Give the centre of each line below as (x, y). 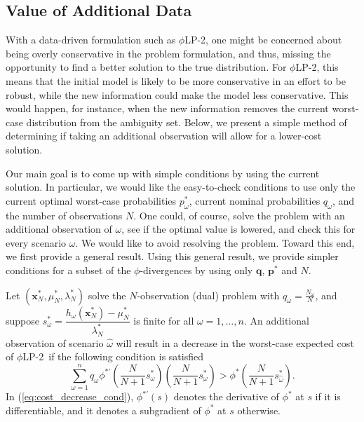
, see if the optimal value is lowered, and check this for (238, 229)
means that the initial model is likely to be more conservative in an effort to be (176, 80)
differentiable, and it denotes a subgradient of (103, 410)
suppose (22, 320)
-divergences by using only (196, 270)
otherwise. (259, 410)
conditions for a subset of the (68, 270)
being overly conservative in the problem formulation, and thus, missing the (168, 53)
